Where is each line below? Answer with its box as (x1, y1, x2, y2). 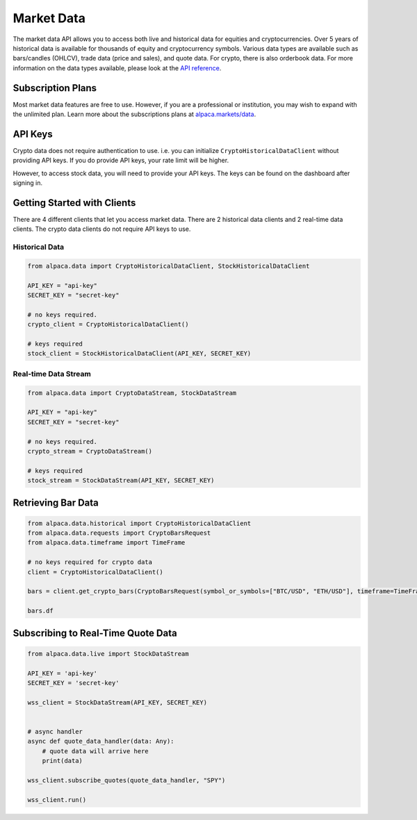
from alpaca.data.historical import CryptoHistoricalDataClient (27, 519, 252, 527)
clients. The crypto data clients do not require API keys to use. (13, 225, 191, 233)
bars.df (27, 607, 54, 615)
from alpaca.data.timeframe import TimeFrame (27, 539, 186, 547)
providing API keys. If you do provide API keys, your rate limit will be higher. (13, 156, 229, 165)
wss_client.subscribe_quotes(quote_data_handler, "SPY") (27, 776, 226, 784)
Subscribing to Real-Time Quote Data (13, 627, 177, 639)
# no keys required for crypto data (27, 558, 153, 566)
